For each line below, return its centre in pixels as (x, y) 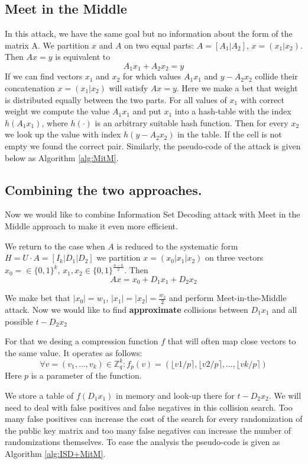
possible (19, 321)
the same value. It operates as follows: (74, 352)
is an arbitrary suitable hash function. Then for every (192, 122)
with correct (262, 99)
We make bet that (38, 298)
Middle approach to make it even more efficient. (91, 225)
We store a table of (39, 395)
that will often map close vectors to (232, 341)
